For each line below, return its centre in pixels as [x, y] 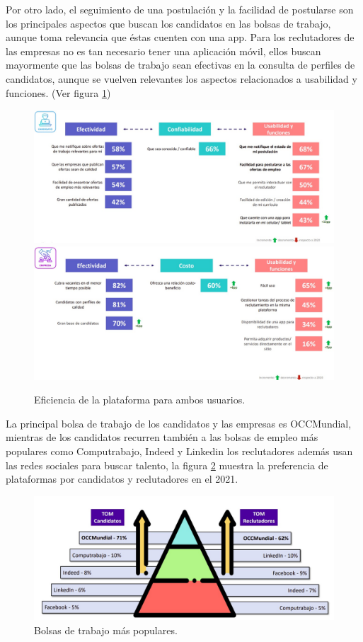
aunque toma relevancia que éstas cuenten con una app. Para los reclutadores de [180, 37]
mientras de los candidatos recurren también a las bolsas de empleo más [162, 437]
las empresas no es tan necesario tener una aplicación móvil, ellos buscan [163, 51]
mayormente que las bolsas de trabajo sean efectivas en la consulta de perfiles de [180, 65]
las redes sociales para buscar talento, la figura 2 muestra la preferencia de [167, 465]
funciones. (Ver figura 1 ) [58, 92]
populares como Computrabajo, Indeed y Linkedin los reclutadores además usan [179, 451]
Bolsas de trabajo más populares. [106, 630]
